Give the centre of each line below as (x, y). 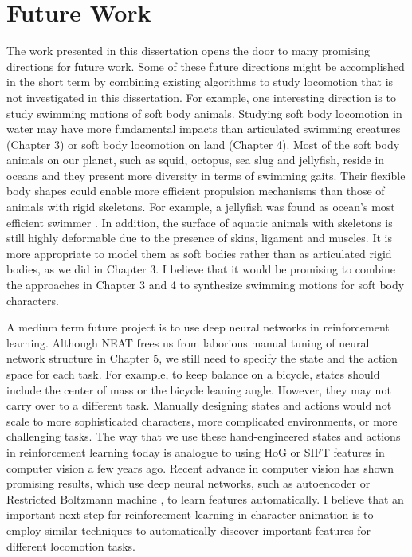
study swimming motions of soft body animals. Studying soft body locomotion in (204, 113)
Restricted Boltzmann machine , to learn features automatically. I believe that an (205, 498)
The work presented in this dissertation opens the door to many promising (188, 51)
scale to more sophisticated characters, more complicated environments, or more (202, 420)
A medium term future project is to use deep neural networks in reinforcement (198, 327)
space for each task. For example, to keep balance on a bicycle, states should (193, 374)
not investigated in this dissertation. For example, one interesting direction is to (201, 97)
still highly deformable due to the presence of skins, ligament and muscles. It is (199, 238)
